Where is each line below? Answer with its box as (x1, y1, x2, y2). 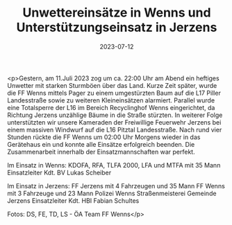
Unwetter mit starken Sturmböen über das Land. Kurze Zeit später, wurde (7, 81, 217, 89)
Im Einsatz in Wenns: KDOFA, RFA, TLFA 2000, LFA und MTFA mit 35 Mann (7, 161, 221, 169)
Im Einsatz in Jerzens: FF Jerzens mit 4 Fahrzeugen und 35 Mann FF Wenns (7, 181, 226, 190)
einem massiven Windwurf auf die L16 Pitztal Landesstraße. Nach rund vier (7, 125, 222, 134)
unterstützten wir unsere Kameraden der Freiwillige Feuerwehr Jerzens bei (7, 118, 222, 126)
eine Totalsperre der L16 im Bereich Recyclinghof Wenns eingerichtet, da (7, 103, 215, 111)
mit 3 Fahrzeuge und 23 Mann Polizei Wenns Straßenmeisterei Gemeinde (7, 189, 217, 197)
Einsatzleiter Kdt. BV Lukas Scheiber (7, 168, 112, 177)
